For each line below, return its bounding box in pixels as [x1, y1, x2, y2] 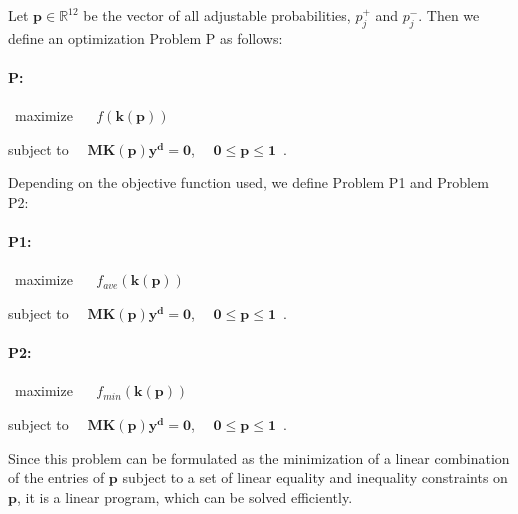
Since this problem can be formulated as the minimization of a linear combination [8, 447, 510, 468]
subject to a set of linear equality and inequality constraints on [122, 467, 508, 488]
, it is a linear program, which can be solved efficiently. [16, 486, 353, 507]
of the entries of [8, 467, 105, 488]
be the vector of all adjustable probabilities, [83, 5, 351, 25]
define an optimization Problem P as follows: [8, 27, 283, 48]
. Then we [418, 5, 480, 25]
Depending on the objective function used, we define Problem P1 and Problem [8, 172, 489, 193]
